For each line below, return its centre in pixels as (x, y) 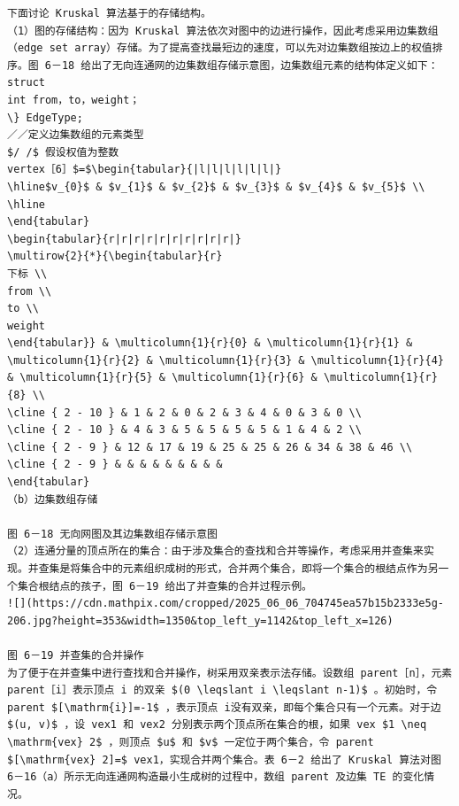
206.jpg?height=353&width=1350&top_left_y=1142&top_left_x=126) (200, 620)
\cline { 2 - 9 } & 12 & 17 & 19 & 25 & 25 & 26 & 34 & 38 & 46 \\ (210, 447)
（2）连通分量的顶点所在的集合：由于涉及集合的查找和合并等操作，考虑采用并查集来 (215, 551)
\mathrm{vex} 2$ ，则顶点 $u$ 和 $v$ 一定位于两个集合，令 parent (191, 742)
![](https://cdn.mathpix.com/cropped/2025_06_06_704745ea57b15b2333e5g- (226, 604)
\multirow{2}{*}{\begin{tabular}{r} (115, 256)
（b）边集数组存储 (53, 499)
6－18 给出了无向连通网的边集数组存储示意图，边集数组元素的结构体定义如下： (241, 65)
